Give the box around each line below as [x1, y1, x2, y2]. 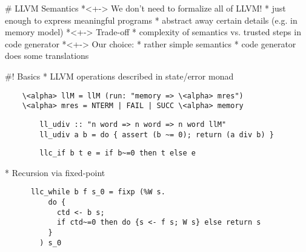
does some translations [5, 49, 89, 62]
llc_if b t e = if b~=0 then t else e [39, 149, 196, 158]
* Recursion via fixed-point [5, 166, 105, 179]
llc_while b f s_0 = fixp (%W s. [30, 188, 165, 197]
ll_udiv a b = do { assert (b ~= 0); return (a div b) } [39, 130, 274, 139]
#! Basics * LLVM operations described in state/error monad [5, 69, 234, 82]
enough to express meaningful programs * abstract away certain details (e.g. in [5, 13, 298, 26]
